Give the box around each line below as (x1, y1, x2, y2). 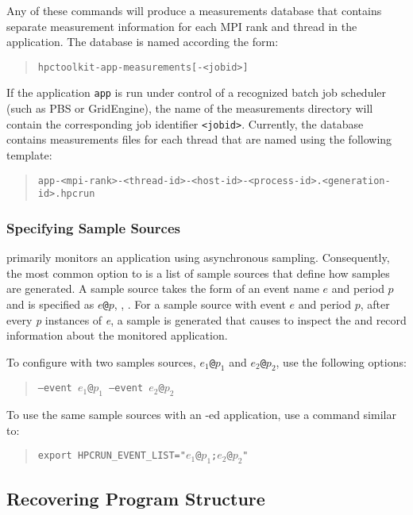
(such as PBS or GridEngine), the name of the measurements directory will (6, 100, 373, 117)
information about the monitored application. (6, 327, 228, 344)
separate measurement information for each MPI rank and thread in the (6, 17, 357, 34)
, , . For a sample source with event (114, 295, 286, 312)
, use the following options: (276, 353, 407, 370)
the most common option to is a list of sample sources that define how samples (6, 264, 390, 281)
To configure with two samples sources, (6, 353, 196, 370)
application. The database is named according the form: (6, 33, 279, 50)
